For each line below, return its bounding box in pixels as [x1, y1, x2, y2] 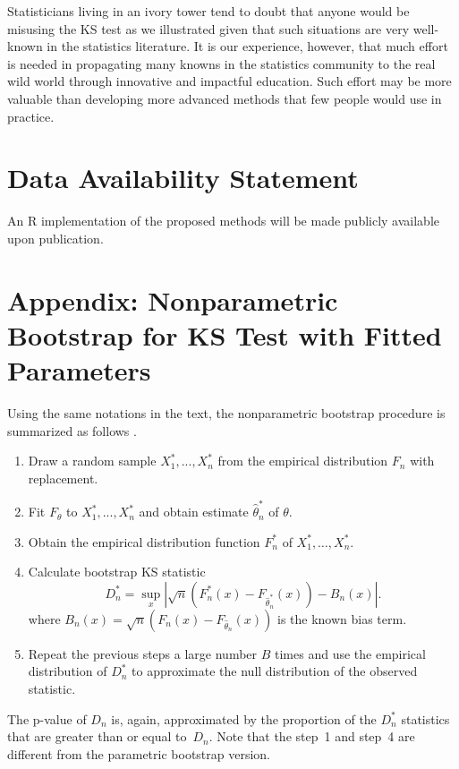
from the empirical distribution [217, 451, 388, 470]
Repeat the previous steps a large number [28, 644, 258, 662]
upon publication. [7, 228, 104, 247]
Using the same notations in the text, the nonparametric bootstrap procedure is [7, 403, 446, 422]
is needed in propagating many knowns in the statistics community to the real [7, 54, 436, 73]
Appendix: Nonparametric [7, 281, 338, 318]
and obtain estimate [139, 502, 249, 521]
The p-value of [7, 709, 87, 728]
